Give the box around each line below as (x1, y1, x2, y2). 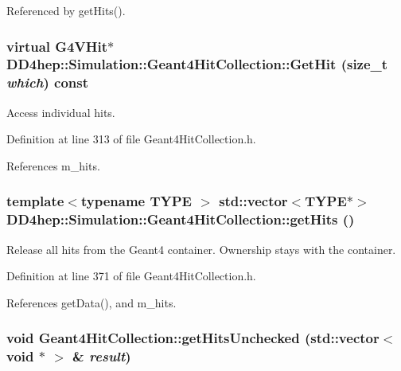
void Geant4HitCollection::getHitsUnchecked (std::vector (6, 328, 380, 348)
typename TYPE (80, 191, 192, 211)
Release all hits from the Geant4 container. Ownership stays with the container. (6, 240, 396, 257)
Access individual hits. (6, 103, 115, 120)
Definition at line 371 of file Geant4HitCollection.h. (6, 268, 256, 284)
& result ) (72, 346, 131, 366)
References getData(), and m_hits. (6, 294, 177, 310)
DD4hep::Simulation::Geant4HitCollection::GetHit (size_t (6, 54, 388, 74)
